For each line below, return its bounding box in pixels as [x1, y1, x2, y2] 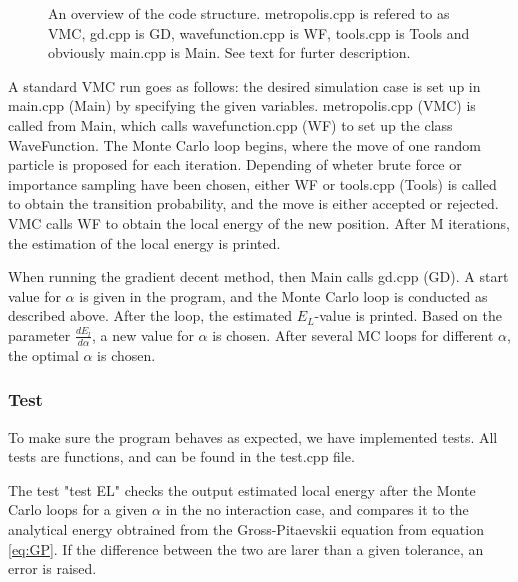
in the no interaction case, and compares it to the [165, 499, 469, 520]
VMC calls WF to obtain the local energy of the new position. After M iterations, [8, 212, 510, 233]
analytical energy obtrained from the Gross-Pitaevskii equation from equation [8, 518, 484, 539]
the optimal [8, 344, 79, 365]
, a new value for [91, 324, 194, 345]
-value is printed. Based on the [314, 305, 503, 326]
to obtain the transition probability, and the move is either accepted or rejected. [8, 193, 499, 214]
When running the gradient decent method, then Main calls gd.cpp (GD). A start [8, 266, 509, 287]
